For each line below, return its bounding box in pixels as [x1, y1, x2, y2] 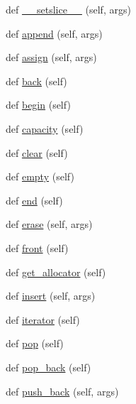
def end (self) [6, 192, 63, 207]
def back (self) [6, 73, 67, 88]
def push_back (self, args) [6, 383, 119, 398]
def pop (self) [6, 336, 64, 351]
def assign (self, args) [6, 50, 97, 65]
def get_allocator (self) [6, 264, 106, 279]
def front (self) [6, 240, 69, 255]
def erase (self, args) [6, 217, 93, 231]
